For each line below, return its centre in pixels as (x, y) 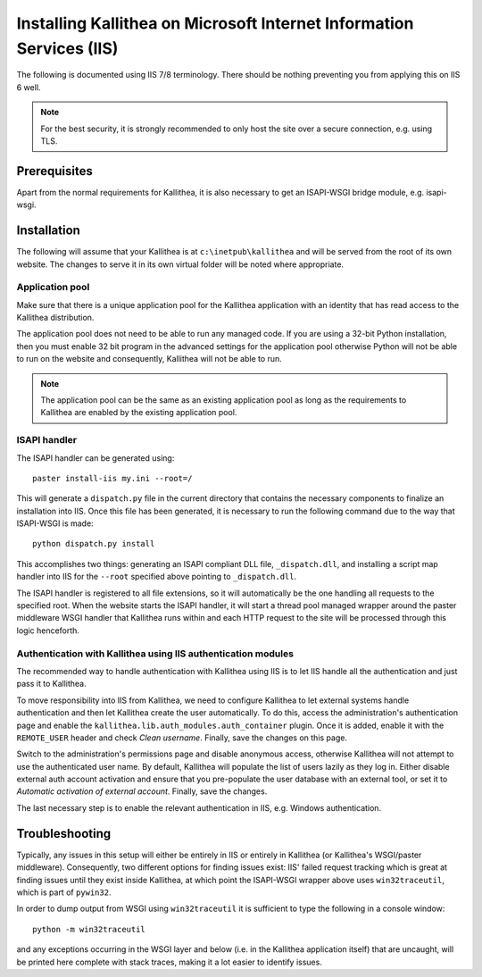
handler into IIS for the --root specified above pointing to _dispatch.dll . (157, 577)
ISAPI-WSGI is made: (55, 523)
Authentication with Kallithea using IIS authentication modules (155, 654)
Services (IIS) (67, 48)
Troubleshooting (64, 834)
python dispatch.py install (94, 544)
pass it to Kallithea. (51, 684)
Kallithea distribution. (55, 318)
